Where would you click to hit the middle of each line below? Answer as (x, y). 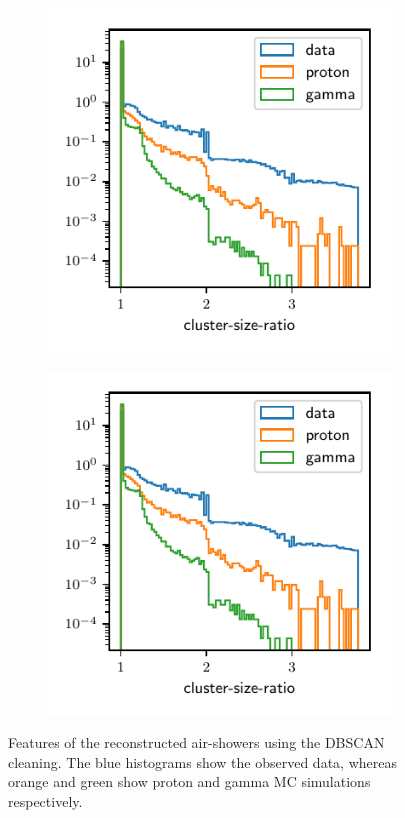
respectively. (45, 800)
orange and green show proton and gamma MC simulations (189, 781)
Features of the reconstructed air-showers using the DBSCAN (196, 742)
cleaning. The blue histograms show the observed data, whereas (202, 761)
